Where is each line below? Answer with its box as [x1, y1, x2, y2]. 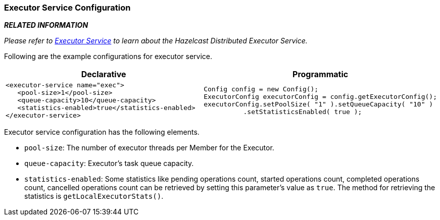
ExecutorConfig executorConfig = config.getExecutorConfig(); [204, 92, 437, 100]
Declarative [81, 69, 126, 80]
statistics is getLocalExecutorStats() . [24, 192, 164, 201]
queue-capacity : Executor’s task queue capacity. [24, 159, 194, 168]
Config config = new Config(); [204, 85, 319, 93]
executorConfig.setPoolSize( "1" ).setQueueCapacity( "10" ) [204, 100, 433, 108]
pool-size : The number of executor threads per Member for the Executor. [24, 143, 274, 152]
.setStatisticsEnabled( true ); [243, 107, 362, 116]
